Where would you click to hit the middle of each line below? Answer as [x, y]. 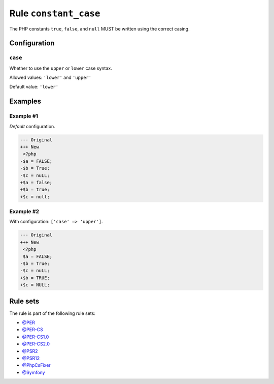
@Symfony [33, 372]
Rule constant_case [55, 13]
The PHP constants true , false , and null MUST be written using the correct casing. [99, 28]
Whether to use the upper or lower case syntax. [61, 68]
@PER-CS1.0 [36, 337]
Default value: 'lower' [34, 87]
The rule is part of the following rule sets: [53, 313]
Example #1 [24, 116]
